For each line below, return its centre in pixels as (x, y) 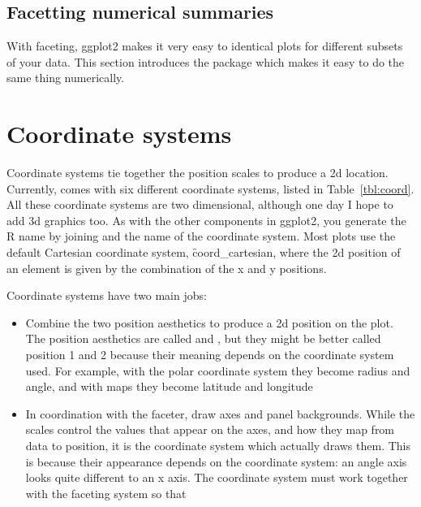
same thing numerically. (66, 78)
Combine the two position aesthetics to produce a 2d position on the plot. (209, 322)
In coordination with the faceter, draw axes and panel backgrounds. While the (220, 413)
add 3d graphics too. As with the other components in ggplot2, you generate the (206, 220)
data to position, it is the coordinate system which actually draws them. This (218, 446)
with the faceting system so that (106, 493)
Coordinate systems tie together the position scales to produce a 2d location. (198, 173)
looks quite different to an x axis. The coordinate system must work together (217, 477)
